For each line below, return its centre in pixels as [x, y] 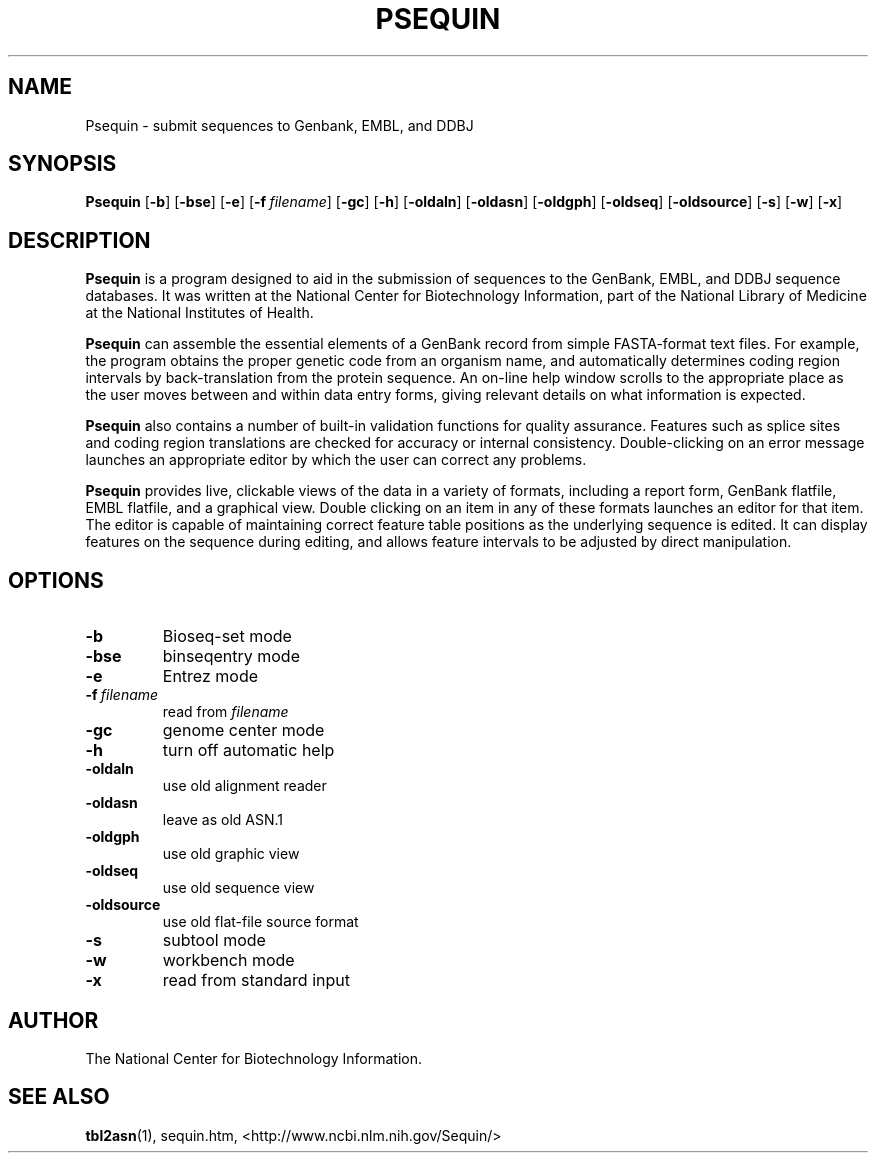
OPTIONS [56, 580]
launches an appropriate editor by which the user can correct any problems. [336, 460]
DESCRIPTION [79, 240]
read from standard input [256, 980]
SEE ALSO [59, 1097]
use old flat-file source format [260, 922]
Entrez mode [210, 676]
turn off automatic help [248, 750]
